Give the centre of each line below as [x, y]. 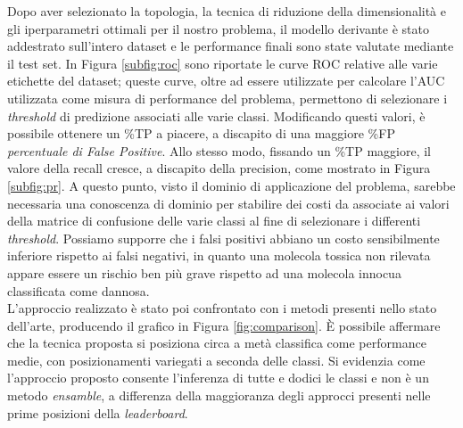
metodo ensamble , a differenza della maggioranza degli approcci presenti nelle [219, 395]
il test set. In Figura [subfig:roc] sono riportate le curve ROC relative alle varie [223, 63]
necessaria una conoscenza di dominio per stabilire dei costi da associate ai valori [228, 203]
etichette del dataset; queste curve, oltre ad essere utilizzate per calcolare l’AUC [226, 81]
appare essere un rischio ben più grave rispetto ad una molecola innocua [204, 272]
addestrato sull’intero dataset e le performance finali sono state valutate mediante [231, 46]
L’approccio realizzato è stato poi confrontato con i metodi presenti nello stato [222, 308]
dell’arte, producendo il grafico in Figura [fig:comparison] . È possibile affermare [224, 325]
